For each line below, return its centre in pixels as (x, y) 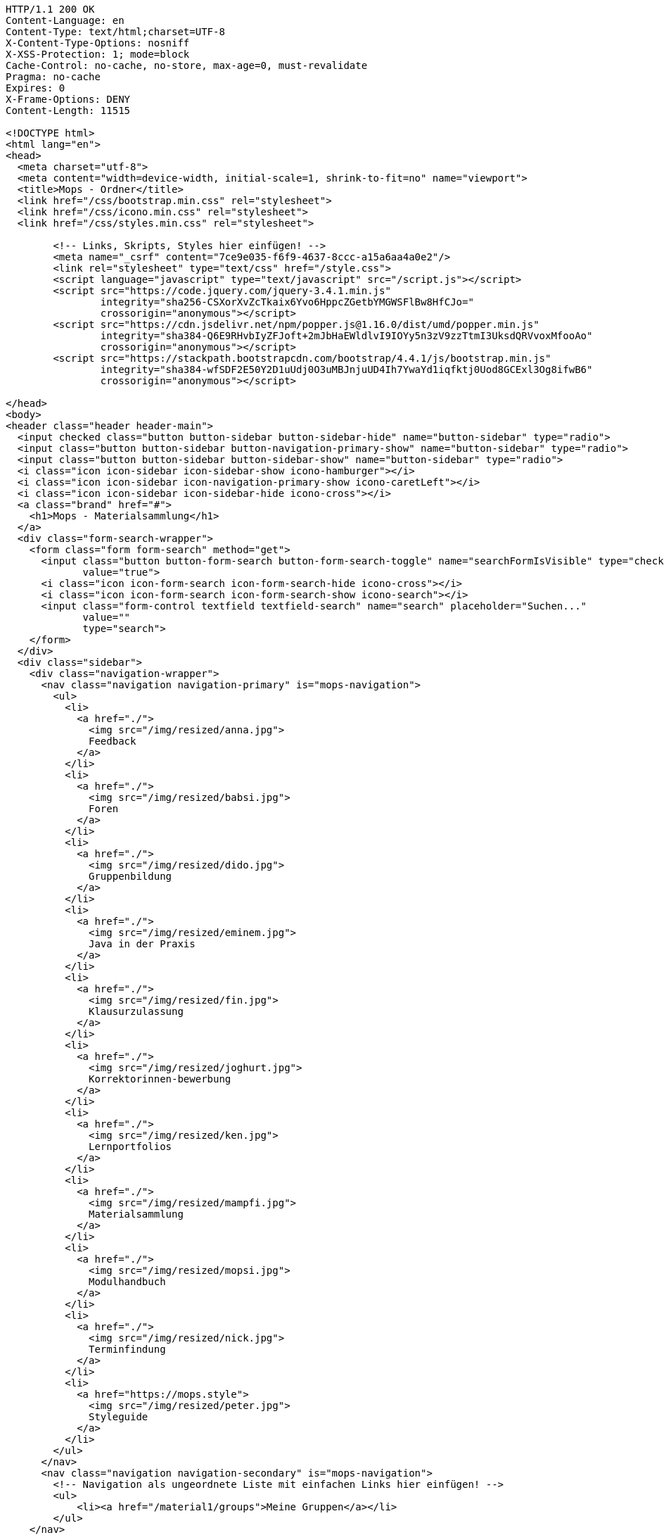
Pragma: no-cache (53, 77)
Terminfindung (127, 1349)
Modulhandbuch (127, 1282)
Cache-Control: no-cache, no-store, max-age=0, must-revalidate (187, 65)
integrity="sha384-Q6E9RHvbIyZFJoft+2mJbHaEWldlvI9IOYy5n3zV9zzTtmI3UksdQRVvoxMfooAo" (346, 336)
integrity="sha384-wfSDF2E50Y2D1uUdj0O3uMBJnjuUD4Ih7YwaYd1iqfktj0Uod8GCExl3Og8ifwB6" (346, 369)
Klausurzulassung (136, 1011)
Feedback (113, 741)
